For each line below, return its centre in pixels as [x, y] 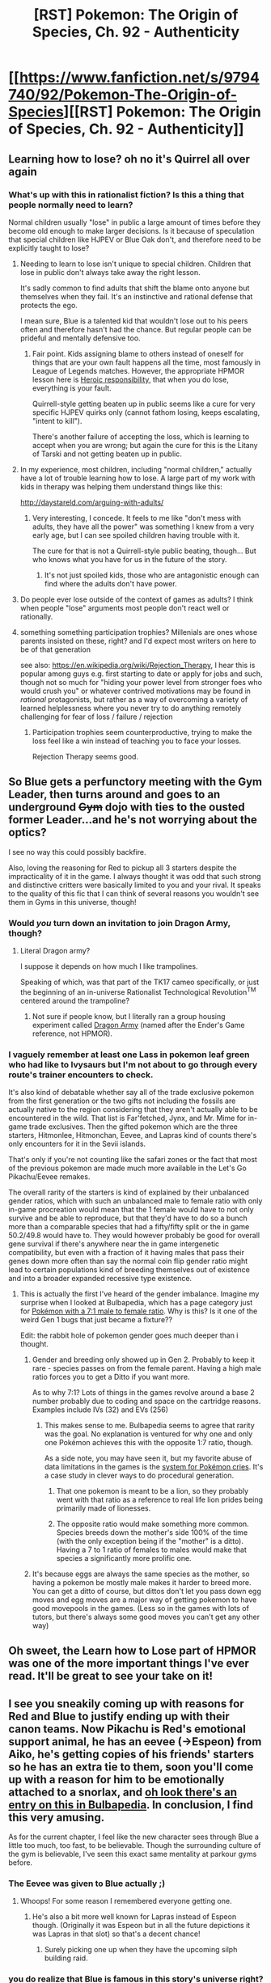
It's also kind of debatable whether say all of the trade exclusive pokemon [131, 1092]
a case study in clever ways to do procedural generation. [139, 1475]
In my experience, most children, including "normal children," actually [136, 469]
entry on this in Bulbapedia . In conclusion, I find [131, 1805]
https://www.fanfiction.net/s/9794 [140, 78]
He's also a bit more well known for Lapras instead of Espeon [134, 1917]
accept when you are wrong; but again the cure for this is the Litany [145, 445]
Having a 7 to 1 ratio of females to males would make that [151, 1550]
